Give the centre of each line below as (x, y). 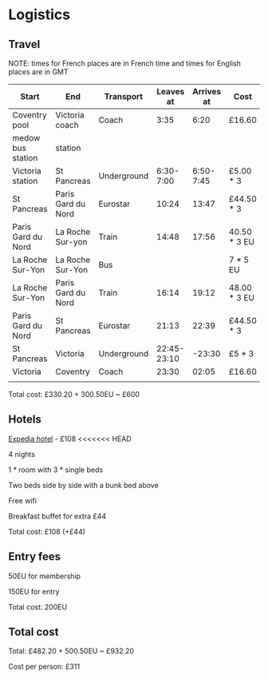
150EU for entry (34, 591)
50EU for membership (45, 576)
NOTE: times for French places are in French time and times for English (125, 63)
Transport (124, 96)
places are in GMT (39, 72)
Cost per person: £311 (44, 667)
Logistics (39, 15)
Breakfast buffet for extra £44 (57, 516)
